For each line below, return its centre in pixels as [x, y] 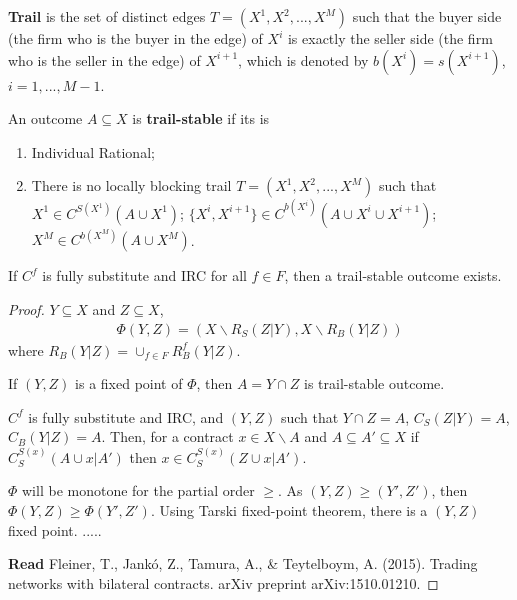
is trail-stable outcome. [374, 383]
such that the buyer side [427, 16]
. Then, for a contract [167, 436]
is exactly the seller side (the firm [390, 38]
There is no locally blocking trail [131, 185]
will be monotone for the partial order [138, 490]
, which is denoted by [303, 59]
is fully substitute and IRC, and [126, 416]
